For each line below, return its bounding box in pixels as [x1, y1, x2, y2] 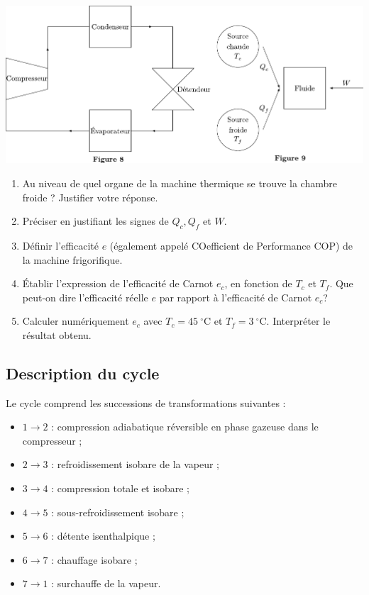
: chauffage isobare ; [51, 552, 138, 567]
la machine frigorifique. [22, 252, 123, 267]
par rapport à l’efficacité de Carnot [159, 289, 312, 304]
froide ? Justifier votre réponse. [22, 189, 158, 204]
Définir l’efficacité [22, 238, 99, 252]
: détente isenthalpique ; [51, 528, 155, 543]
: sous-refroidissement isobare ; [51, 504, 184, 519]
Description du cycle [6, 362, 160, 384]
